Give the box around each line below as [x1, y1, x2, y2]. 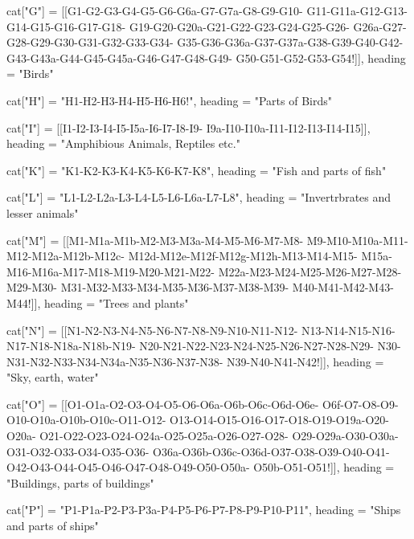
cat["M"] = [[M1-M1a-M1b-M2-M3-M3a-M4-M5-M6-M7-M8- [6, 231, 304, 248]
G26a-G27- [353, 18, 407, 35]
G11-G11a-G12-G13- [306, 2, 408, 18]
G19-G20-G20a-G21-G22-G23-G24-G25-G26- [129, 18, 350, 35]
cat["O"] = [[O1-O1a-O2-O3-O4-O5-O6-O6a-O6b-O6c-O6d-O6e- [6, 395, 319, 412]
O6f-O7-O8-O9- [322, 395, 399, 412]
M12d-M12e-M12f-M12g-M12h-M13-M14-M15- [128, 247, 358, 264]
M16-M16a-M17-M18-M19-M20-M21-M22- [6, 263, 215, 280]
